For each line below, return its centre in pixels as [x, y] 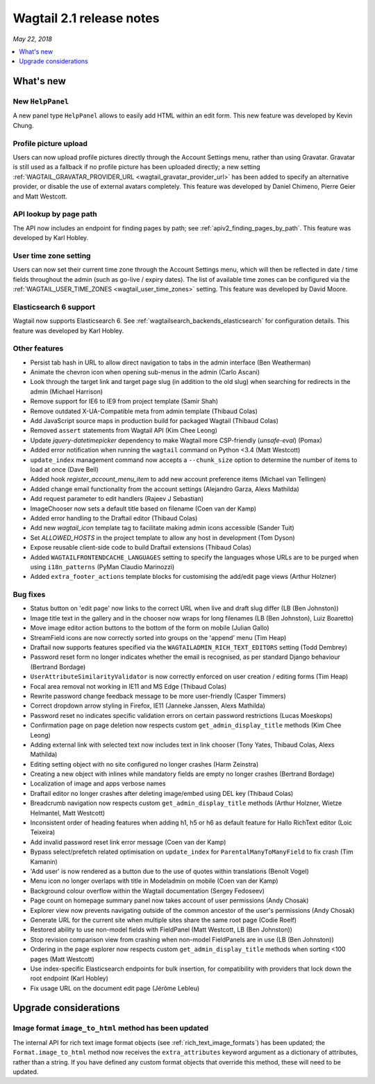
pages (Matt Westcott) [62, 959]
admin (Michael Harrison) [67, 391]
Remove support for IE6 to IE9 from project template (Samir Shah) [124, 401]
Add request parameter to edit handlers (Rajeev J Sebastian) [117, 499]
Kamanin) [44, 861]
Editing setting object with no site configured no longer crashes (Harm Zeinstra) [144, 764]
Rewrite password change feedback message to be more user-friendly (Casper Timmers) [158, 696]
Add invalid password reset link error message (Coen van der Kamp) [128, 842]
